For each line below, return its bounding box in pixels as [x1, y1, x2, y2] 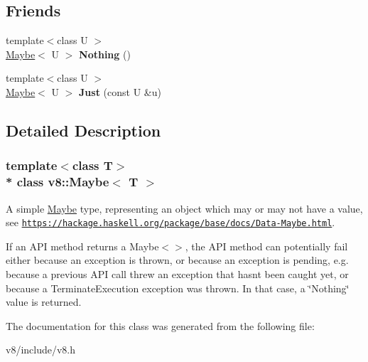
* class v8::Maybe [6, 173, 109, 191]
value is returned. [6, 294, 82, 309]
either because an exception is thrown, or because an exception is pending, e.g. [6, 252, 349, 267]
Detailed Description [6, 119, 161, 141]
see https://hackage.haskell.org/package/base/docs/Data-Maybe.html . [6, 215, 335, 230]
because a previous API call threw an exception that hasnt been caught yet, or [6, 266, 349, 281]
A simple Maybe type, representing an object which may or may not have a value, [6, 201, 363, 215]
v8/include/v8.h [6, 342, 76, 357]
